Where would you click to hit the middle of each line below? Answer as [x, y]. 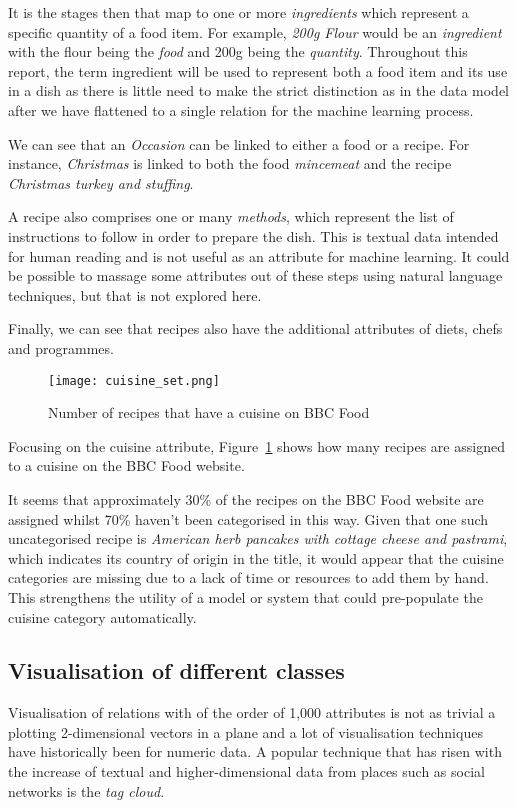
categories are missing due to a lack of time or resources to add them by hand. [248, 577]
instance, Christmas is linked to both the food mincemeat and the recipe [230, 163]
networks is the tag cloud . [86, 790]
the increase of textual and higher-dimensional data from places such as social [246, 771]
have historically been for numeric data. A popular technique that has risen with [255, 751]
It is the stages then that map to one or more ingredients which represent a [238, 12]
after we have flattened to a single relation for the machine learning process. [241, 109]
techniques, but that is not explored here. [135, 294]
